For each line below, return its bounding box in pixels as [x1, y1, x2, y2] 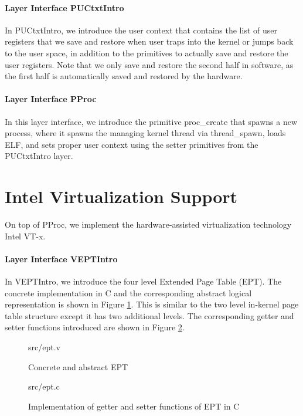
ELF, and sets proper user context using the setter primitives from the [5, 138, 258, 150]
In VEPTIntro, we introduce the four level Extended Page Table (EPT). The [5, 275, 282, 288]
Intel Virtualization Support [5, 184, 238, 208]
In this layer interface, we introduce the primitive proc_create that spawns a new [5, 115, 297, 127]
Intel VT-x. [5, 229, 46, 242]
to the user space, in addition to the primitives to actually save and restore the [5, 46, 288, 59]
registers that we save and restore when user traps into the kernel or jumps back [5, 35, 294, 48]
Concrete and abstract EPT [28, 360, 128, 373]
